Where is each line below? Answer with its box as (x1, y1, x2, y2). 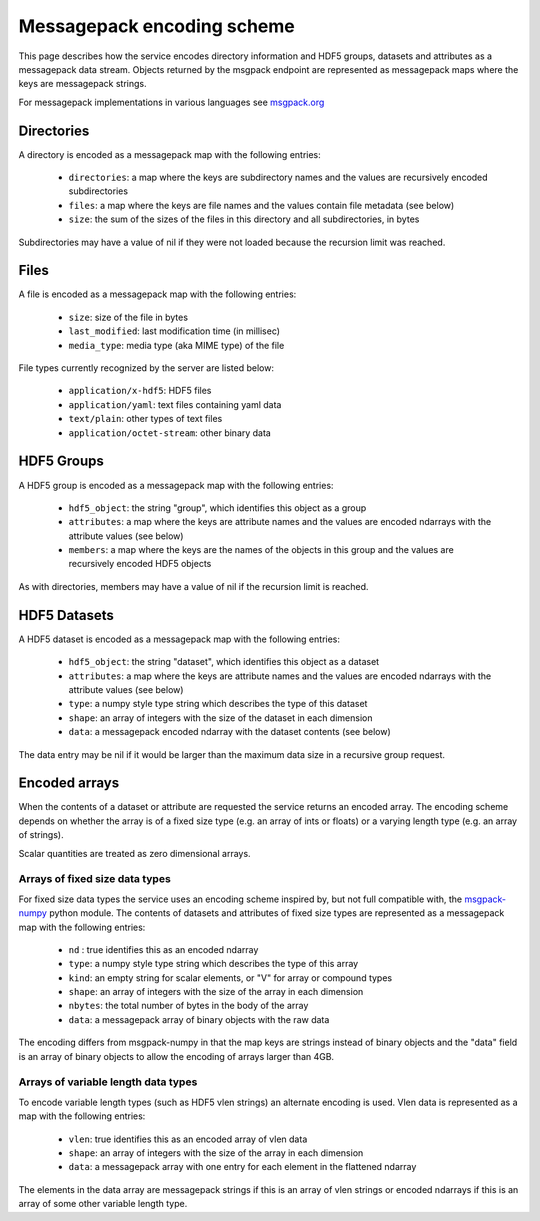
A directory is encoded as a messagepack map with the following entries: (18, 148, 322, 160)
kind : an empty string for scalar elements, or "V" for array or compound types (68, 971, 393, 984)
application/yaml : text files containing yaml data (68, 398, 282, 410)
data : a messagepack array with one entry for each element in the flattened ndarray (68, 1161, 417, 1173)
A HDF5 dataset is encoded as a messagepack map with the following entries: (18, 633, 340, 645)
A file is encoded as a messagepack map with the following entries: (18, 288, 297, 300)
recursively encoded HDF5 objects (68, 558, 212, 570)
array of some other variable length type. (18, 1198, 188, 1210)
